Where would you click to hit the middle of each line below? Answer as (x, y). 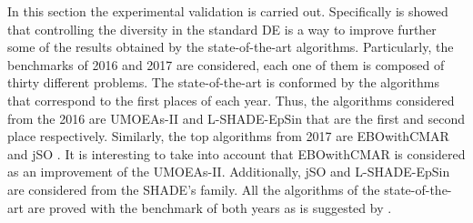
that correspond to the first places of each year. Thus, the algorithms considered (231, 100)
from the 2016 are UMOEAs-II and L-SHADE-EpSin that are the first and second (236, 118)
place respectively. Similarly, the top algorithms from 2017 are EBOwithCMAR (228, 136)
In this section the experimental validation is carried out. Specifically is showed (228, 11)
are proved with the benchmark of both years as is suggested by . (210, 207)
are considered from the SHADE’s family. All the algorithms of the (194, 189)
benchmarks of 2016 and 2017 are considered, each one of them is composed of (226, 64)
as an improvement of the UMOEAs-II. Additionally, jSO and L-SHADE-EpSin (229, 172)
